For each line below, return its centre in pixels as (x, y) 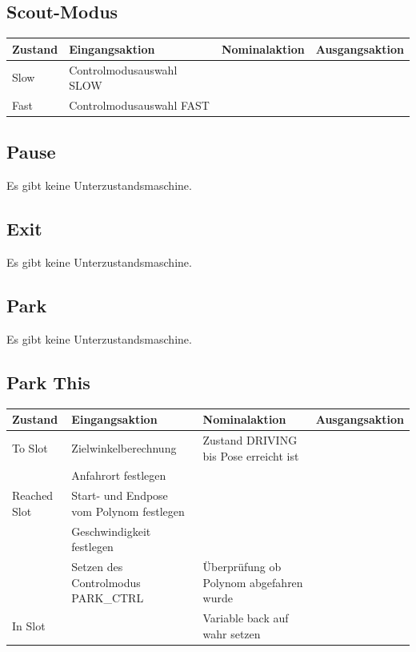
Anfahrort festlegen (119, 475)
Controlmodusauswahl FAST (139, 105)
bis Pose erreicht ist (251, 455)
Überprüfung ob (242, 567)
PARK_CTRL (108, 598)
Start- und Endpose (120, 495)
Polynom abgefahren (253, 582)
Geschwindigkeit (111, 531)
